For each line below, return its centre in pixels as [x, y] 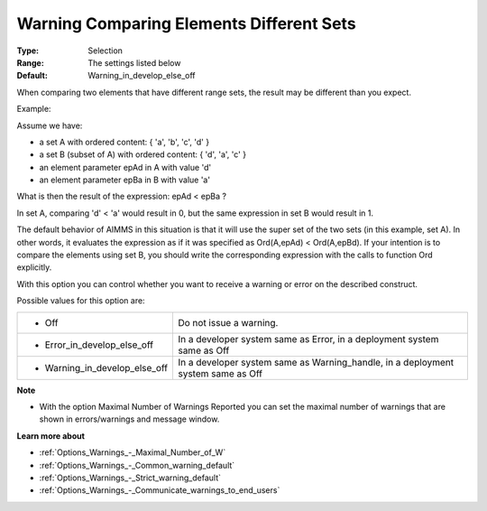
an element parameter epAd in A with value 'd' [125, 167]
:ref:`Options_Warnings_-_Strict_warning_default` [130, 478]
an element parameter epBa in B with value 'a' [125, 180]
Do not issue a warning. [228, 322]
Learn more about [51, 436]
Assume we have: [50, 125]
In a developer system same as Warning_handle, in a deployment [316, 362]
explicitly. [34, 267]
